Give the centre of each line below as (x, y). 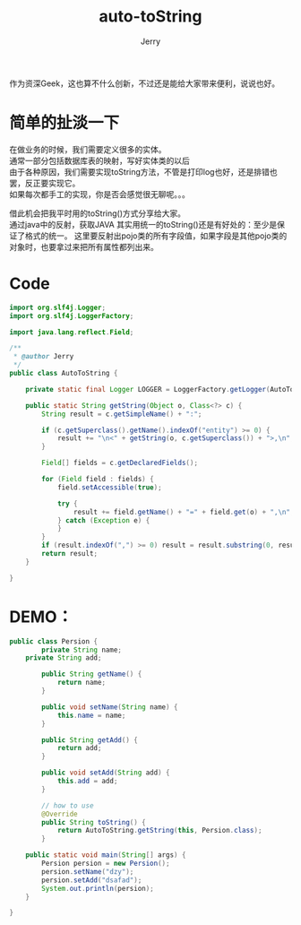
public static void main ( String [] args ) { (106, 855)
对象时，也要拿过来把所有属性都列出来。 (84, 246)
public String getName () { (92, 674)
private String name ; (82, 650)
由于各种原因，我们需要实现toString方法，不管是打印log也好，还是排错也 (143, 171)
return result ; (70, 554)
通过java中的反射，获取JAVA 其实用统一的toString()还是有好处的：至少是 (143, 224)
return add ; (79, 748)
